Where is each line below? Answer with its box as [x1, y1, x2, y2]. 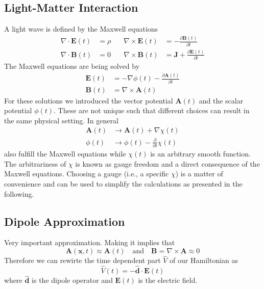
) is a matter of [175, 168, 223, 179]
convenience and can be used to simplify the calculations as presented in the [4, 178, 243, 189]
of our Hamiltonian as [170, 255, 238, 266]
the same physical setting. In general [4, 115, 118, 125]
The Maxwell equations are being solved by [4, 61, 140, 71]
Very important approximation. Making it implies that [4, 237, 175, 248]
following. [4, 188, 34, 199]
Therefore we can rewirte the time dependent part [4, 255, 161, 266]
